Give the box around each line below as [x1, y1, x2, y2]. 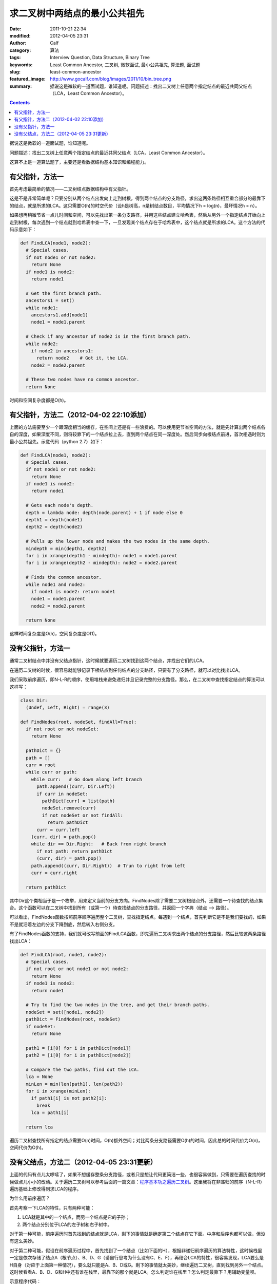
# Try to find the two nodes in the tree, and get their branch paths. [26, 1002, 210, 1008]
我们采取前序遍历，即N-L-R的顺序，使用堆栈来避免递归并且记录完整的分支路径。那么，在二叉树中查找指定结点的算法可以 [9, 676, 265, 683]
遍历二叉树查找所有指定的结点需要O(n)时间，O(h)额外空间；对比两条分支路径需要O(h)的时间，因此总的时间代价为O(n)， [9, 1137, 263, 1143]
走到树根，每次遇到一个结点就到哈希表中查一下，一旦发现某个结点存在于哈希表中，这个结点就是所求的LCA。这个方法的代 [9, 219, 266, 225]
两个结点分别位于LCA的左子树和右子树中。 [22, 1221, 112, 1228]
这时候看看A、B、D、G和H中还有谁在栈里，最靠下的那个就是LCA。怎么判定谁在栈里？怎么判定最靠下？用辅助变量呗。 [9, 1269, 259, 1275]
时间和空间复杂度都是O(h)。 [9, 397, 69, 403]
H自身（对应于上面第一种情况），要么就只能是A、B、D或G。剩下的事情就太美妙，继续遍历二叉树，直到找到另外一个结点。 [9, 1261, 266, 1268]
